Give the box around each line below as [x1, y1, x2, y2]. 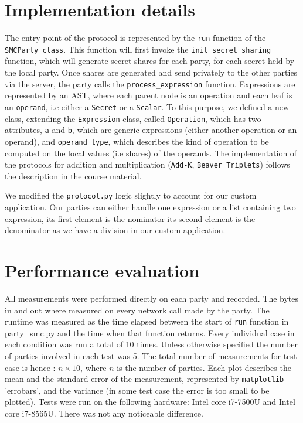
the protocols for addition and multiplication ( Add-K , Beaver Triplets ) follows [5, 158, 290, 170]
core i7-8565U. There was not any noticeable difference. [5, 407, 203, 419]
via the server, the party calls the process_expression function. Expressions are [5, 77, 295, 90]
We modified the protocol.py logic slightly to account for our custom [5, 189, 257, 202]
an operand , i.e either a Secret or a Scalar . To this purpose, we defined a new [5, 100, 290, 112]
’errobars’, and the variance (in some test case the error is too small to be [5, 384, 270, 396]
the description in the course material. [5, 169, 142, 182]
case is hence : [5, 361, 56, 373]
